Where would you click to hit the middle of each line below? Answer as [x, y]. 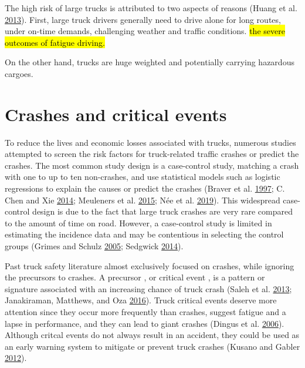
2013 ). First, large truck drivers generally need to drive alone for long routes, [143, 19]
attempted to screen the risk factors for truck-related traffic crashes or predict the [152, 154]
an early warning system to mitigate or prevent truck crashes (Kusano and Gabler [152, 346]
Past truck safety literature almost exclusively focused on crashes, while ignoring [150, 265]
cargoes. [19, 73]
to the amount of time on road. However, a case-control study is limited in [138, 223]
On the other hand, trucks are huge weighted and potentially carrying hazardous [150, 62]
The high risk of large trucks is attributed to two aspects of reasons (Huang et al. [151, 8]
